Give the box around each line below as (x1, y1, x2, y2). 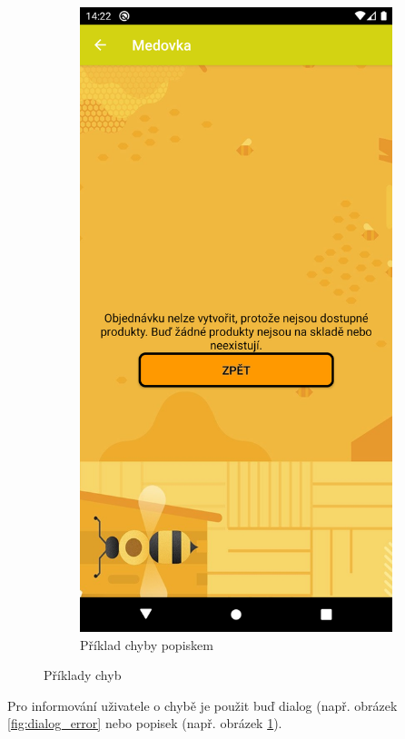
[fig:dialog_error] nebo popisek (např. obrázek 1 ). (7, 714, 282, 733)
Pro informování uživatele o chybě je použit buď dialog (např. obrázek (7, 695, 398, 714)
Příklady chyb (44, 665, 122, 685)
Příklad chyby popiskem (80, 635, 213, 654)
